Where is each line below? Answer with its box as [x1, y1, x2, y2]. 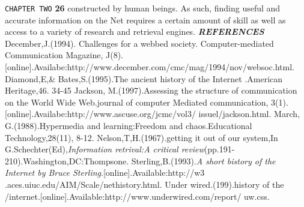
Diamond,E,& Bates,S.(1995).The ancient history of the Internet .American [5, 72, 283, 85]
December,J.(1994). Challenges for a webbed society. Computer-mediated [5, 37, 274, 49]
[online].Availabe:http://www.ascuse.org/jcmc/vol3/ [5, 107, 196, 120]
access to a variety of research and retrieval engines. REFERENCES [5, 25, 264, 38]
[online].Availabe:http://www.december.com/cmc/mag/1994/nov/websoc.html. [5, 61, 294, 73]
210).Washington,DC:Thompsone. [5, 154, 129, 167]
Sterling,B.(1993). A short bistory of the [131, 154, 276, 167]
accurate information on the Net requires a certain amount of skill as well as [5, 13, 286, 26]
